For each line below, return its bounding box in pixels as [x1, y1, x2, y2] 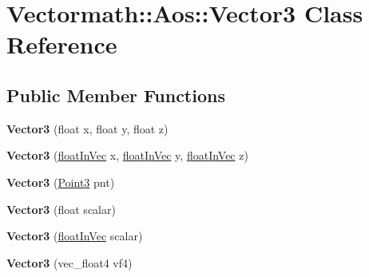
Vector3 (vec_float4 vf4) [6, 254, 133, 271]
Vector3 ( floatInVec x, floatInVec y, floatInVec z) [6, 147, 248, 164]
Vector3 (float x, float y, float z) [6, 120, 169, 137]
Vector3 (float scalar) [6, 200, 116, 217]
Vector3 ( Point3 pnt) [6, 173, 115, 190]
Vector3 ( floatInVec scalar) [6, 228, 143, 244]
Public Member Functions [6, 82, 225, 107]
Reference [6, 28, 117, 61]
